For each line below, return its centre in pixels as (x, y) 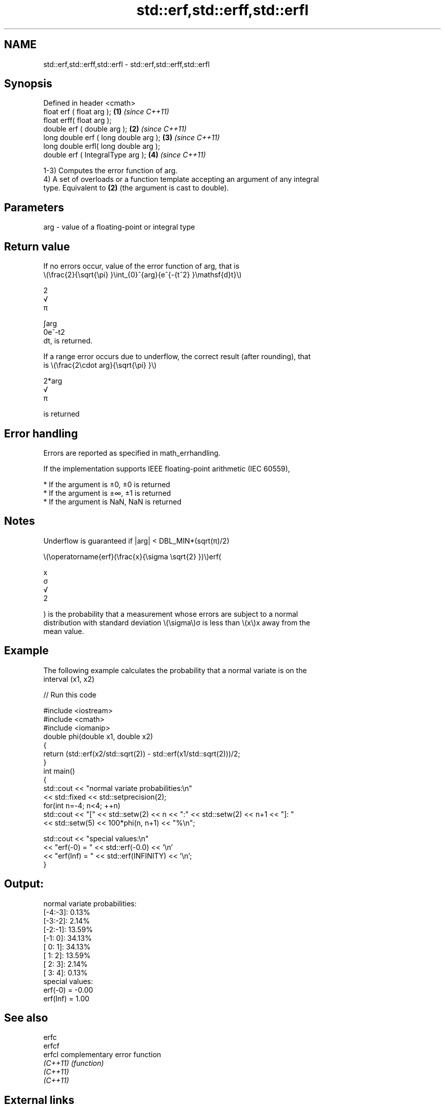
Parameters (34, 207)
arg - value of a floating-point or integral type (119, 227)
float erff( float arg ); (77, 120)
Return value (37, 246)
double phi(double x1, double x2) (98, 736)
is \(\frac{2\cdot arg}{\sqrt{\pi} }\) (100, 365)
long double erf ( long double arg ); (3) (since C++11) (132, 138)
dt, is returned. (68, 341)
